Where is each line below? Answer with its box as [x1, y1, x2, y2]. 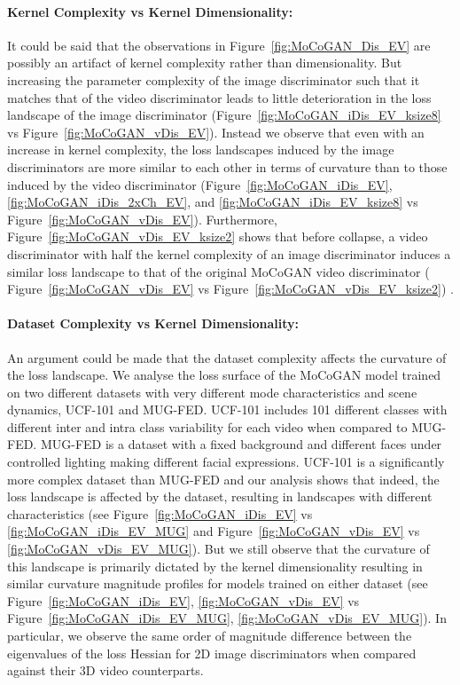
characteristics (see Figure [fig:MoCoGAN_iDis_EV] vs [7, 504, 313, 523]
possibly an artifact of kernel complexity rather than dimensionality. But [7, 53, 402, 72]
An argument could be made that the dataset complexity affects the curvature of [7, 348, 447, 366]
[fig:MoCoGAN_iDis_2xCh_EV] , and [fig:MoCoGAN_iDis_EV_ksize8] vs [7, 193, 418, 211]
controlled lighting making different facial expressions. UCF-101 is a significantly [7, 453, 445, 471]
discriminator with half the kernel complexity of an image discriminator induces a [7, 244, 451, 263]
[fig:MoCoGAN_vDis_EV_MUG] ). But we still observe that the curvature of [7, 539, 430, 558]
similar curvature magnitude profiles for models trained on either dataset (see [7, 574, 428, 593]
